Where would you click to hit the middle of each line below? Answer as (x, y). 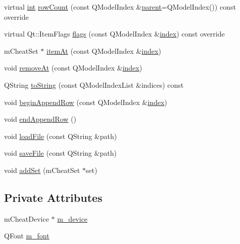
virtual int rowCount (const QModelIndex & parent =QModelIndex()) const (120, 7)
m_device (73, 218)
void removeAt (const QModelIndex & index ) (73, 68)
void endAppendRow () (40, 119)
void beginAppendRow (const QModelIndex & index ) (86, 102)
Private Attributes (53, 197)
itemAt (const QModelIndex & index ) (104, 50)
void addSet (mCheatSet (42, 170)
